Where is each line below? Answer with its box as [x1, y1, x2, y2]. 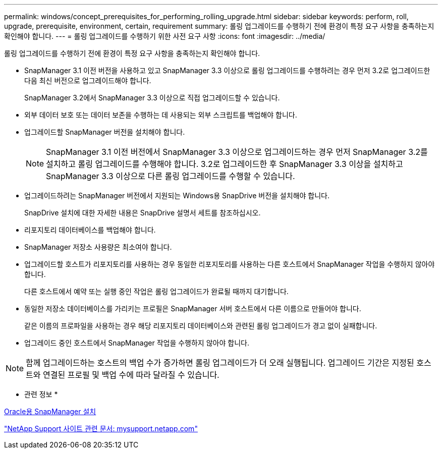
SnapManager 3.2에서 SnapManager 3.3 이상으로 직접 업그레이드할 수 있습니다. [24, 93, 280, 102]
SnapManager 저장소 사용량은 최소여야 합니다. [24, 243, 172, 251]
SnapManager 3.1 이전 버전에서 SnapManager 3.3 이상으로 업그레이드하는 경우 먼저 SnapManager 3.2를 [46, 147, 428, 157]
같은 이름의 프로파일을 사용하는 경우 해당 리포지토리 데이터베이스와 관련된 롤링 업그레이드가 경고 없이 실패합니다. [24, 321, 377, 330]
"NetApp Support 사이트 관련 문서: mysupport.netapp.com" [4, 424, 198, 433]
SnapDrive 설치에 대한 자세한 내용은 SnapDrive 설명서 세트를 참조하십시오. [24, 208, 261, 217]
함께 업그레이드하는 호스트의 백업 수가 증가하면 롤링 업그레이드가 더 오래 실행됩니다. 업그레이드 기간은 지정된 [26, 358, 414, 368]
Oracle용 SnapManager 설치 [4, 407, 96, 416]
